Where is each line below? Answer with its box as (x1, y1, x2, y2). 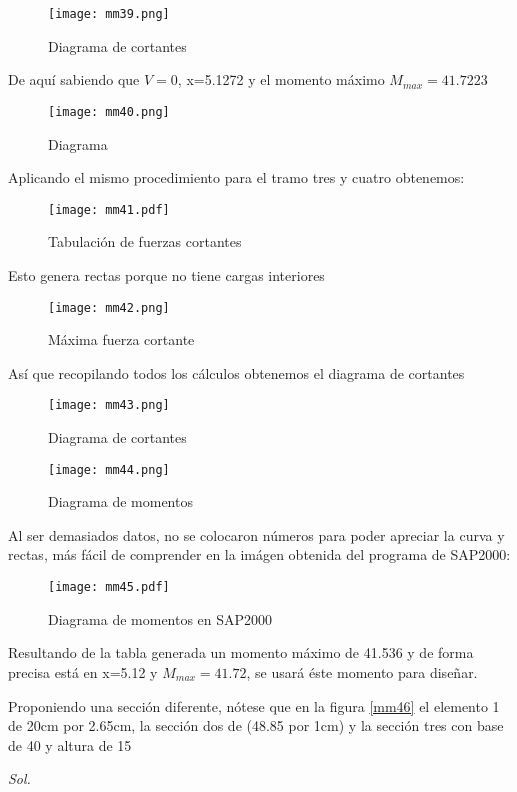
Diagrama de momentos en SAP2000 (48, 608, 273, 629)
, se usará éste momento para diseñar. (246, 661, 478, 682)
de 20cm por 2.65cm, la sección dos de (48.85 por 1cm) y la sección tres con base (8, 715, 504, 736)
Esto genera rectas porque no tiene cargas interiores (8, 264, 325, 285)
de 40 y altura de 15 (8, 734, 132, 755)
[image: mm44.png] (48, 462, 170, 477)
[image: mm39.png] (48, 7, 170, 21)
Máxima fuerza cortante (48, 329, 195, 350)
